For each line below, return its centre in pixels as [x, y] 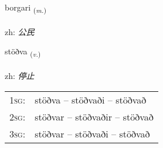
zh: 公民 [20, 31]
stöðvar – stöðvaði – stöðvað [92, 133]
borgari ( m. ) [26, 8]
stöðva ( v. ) [23, 52]
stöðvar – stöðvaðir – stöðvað [94, 116]
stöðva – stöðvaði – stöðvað [91, 99]
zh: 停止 [20, 76]
